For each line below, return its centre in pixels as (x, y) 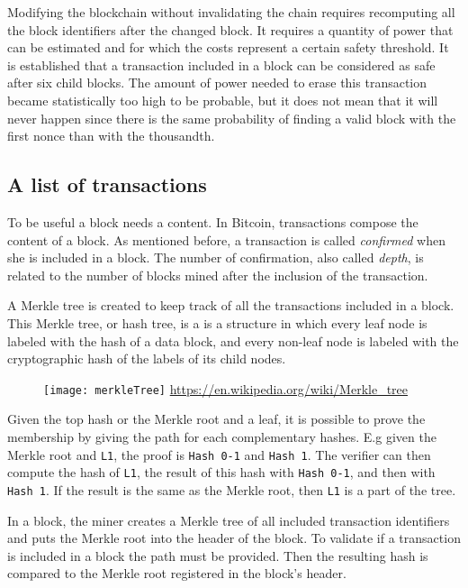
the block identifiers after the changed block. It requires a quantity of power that (230, 29)
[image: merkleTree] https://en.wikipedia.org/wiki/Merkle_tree (225, 388)
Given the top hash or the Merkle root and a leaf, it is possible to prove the (216, 419)
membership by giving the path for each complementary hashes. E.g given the (222, 436)
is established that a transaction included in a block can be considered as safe (221, 64)
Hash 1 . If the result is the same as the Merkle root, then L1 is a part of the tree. (232, 489)
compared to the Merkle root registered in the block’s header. (177, 573)
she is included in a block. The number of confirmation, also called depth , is (216, 257)
